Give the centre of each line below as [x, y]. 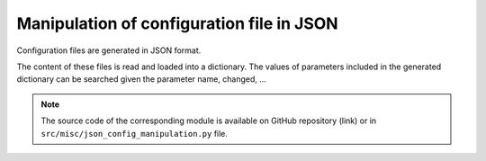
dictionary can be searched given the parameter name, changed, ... [142, 79]
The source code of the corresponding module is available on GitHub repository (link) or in [209, 121]
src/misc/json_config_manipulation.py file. [135, 133]
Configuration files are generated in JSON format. [109, 50]
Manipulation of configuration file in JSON [177, 23]
